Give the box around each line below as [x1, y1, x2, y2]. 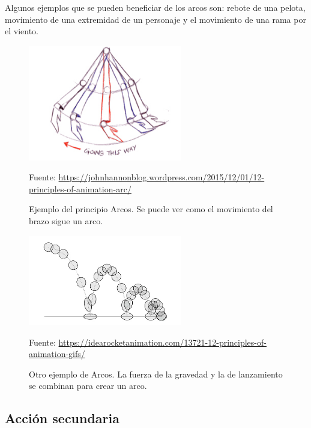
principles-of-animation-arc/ [29, 182, 131, 195]
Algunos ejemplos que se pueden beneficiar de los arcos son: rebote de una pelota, [5, 1, 306, 13]
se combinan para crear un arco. [29, 379, 147, 392]
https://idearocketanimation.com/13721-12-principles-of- [58, 335, 267, 348]
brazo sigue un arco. [29, 214, 103, 227]
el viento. [5, 25, 38, 37]
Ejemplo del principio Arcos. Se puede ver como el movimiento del [29, 203, 273, 215]
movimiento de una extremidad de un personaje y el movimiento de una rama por [5, 13, 306, 25]
